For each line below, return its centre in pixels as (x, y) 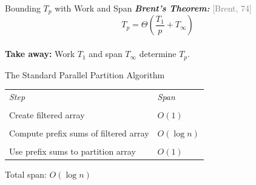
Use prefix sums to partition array (72, 151)
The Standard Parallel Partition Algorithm (85, 74)
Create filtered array (47, 114)
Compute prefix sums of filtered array (79, 133)
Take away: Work (40, 54)
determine (158, 54)
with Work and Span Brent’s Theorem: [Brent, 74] (153, 8)
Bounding (23, 8)
